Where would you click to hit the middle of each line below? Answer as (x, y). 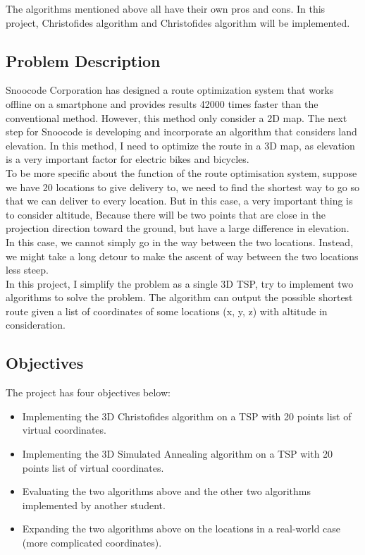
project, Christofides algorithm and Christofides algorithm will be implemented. (178, 22)
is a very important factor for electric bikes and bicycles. (128, 159)
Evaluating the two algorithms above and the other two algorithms (166, 491)
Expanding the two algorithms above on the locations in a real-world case (181, 529)
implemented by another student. (94, 505)
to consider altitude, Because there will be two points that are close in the (166, 214)
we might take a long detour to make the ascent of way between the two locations (182, 256)
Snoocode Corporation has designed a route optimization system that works (170, 90)
